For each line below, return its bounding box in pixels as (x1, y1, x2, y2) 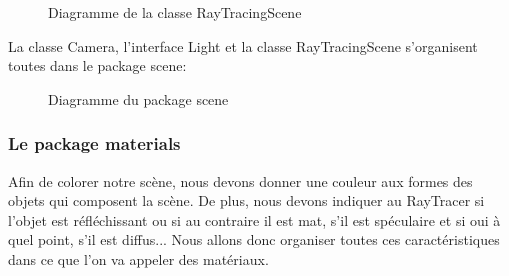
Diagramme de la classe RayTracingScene (48, 2, 302, 22)
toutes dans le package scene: (8, 55, 187, 76)
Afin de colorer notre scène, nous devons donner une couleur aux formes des (8, 170, 473, 191)
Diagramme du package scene (48, 88, 229, 109)
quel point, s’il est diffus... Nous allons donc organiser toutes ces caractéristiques (8, 229, 500, 250)
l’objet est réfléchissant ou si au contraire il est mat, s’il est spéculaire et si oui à (8, 209, 501, 230)
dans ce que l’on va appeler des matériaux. (8, 248, 269, 269)
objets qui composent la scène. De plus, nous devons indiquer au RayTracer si (8, 190, 485, 211)
